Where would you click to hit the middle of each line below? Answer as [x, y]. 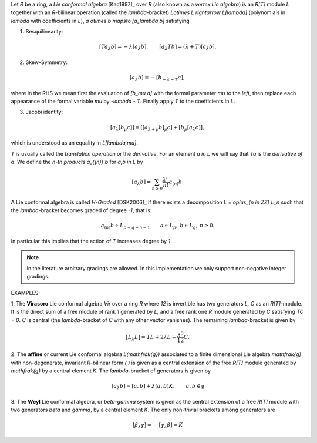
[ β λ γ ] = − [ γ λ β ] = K [158, 426]
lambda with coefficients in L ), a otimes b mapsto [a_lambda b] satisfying [100, 21]
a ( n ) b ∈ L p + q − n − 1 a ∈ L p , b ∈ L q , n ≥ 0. [158, 226]
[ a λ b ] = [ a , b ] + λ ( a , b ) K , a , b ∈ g [158, 387]
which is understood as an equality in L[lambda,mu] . [74, 143]
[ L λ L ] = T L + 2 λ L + [151, 338]
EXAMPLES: [26, 293]
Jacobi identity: [44, 112]
